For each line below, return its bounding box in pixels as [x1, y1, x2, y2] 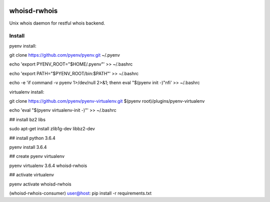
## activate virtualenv [9, 172, 54, 178]
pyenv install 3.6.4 [9, 144, 47, 150]
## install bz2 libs [9, 116, 46, 122]
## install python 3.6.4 [9, 135, 56, 141]
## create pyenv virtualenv [9, 153, 65, 159]
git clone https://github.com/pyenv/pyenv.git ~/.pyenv [9, 52, 120, 58]
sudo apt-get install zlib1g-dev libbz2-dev [9, 126, 95, 132]
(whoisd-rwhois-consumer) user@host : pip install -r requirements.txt [9, 190, 152, 196]
